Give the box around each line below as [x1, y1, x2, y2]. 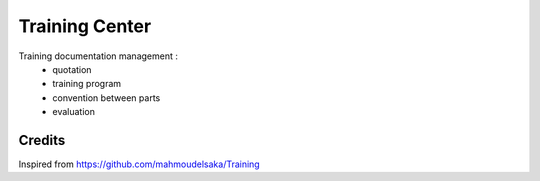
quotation [52, 63, 92, 75]
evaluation [52, 106, 95, 118]
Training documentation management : [18, 50, 179, 62]
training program [52, 78, 122, 90]
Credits [18, 131, 66, 149]
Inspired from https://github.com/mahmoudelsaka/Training [18, 158, 260, 170]
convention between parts [52, 91, 161, 104]
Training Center [18, 15, 152, 37]
